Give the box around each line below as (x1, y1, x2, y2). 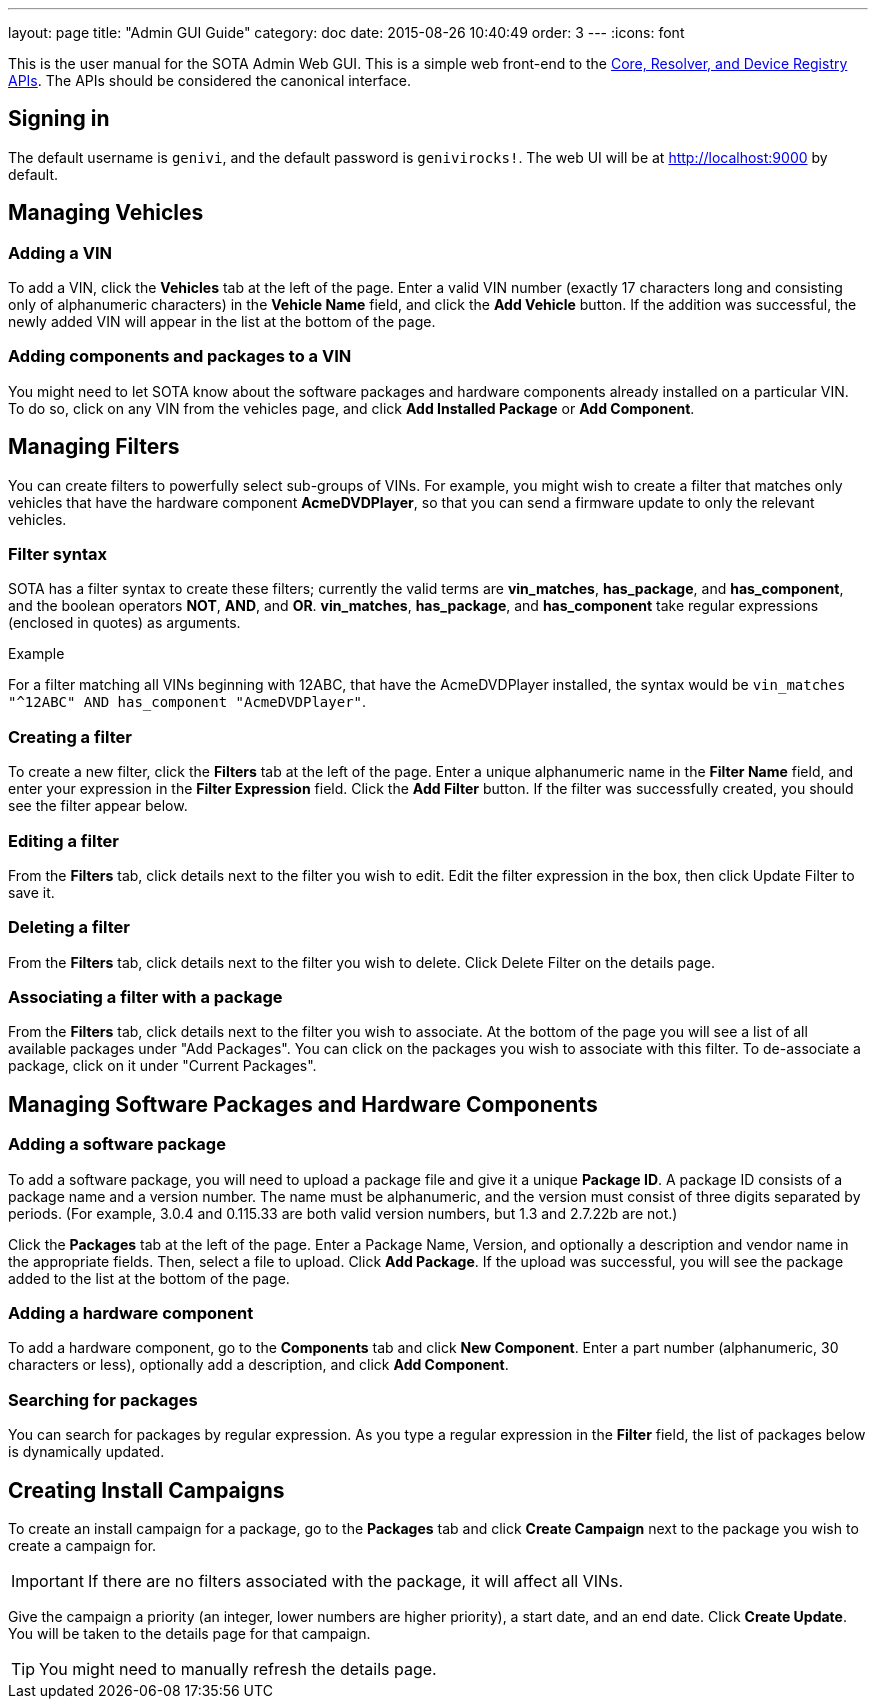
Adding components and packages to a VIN (8, 346, 352, 367)
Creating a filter (8, 726, 132, 747)
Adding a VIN (8, 242, 112, 263)
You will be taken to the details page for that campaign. (8, 1624, 371, 1642)
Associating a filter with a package (8, 987, 283, 1008)
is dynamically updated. (8, 1443, 165, 1461)
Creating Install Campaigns (8, 1477, 285, 1503)
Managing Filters (8, 434, 180, 460)
